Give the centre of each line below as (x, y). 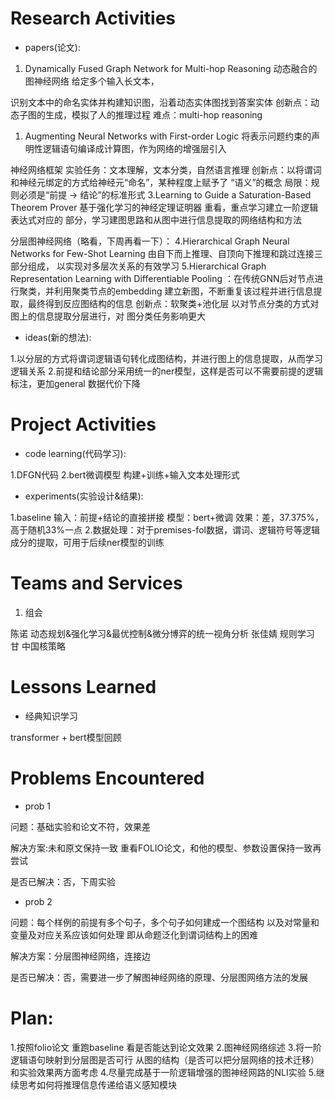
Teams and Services (96, 583)
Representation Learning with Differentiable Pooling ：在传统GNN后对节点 (162, 278)
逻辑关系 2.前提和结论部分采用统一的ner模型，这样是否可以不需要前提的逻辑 (167, 371)
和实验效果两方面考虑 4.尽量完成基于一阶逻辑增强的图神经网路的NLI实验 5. (163, 1072)
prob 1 (38, 806)
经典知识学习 (51, 716)
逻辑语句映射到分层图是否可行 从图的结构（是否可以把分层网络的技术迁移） (165, 1059)
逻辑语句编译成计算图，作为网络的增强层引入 (134, 148)
